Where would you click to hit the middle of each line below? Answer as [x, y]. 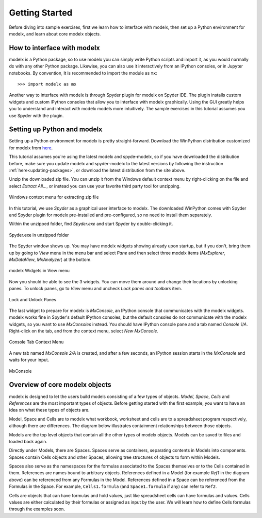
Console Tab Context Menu [36, 342]
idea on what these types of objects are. [49, 410]
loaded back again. [28, 441]
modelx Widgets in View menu [39, 271]
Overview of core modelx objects [60, 385]
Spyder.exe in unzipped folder [39, 235]
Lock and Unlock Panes [33, 299]
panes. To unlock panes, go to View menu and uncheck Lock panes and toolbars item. [95, 289]
